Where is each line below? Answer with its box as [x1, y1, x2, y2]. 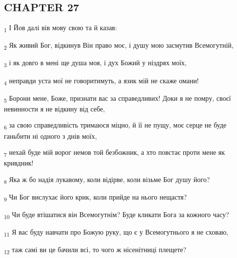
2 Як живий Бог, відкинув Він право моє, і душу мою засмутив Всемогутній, [4, 40, 234, 52]
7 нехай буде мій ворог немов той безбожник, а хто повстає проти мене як [4, 147, 225, 158]
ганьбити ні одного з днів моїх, [4, 130, 97, 141]
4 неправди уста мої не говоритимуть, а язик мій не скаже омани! [4, 75, 199, 87]
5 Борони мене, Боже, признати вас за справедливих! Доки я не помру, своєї [4, 92, 231, 104]
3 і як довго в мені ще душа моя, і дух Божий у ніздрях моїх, [4, 57, 187, 69]
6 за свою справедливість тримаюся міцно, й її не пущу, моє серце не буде [4, 120, 227, 131]
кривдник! [4, 158, 34, 168]
